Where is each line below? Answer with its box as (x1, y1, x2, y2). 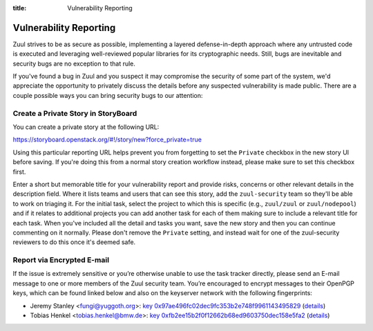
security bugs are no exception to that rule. (12, 59, 136, 68)
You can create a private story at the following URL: (12, 123, 160, 131)
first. (12, 168, 26, 176)
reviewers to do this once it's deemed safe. (12, 238, 136, 246)
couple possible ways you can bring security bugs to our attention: (12, 91, 203, 99)
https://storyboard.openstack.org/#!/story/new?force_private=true (12, 135, 202, 144)
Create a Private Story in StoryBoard (12, 108, 137, 118)
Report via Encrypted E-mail (12, 255, 110, 265)
